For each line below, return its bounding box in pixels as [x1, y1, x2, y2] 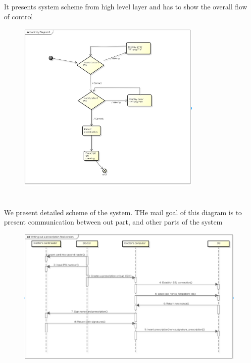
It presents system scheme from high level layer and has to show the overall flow [4, 1, 247, 12]
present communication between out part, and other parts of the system [4, 217, 223, 227]
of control [4, 11, 33, 21]
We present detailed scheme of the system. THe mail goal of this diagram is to [4, 207, 242, 217]
